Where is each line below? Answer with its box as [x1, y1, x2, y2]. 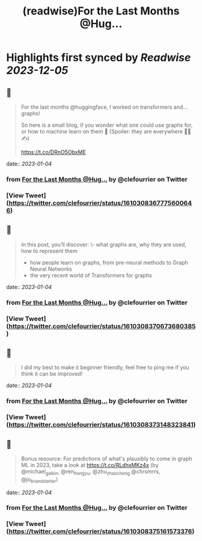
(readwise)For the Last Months [22, 4, 180, 18]
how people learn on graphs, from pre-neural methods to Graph [29, 258, 188, 266]
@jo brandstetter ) [20, 475, 58, 484]
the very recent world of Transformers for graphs [29, 272, 152, 279]
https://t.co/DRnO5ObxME [20, 148, 86, 156]
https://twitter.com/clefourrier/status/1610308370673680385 [8, 322, 196, 330]
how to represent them [20, 247, 78, 254]
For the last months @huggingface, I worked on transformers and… [20, 103, 188, 111]
